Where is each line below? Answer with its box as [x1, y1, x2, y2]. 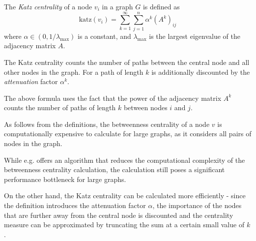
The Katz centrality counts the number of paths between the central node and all [4, 57, 250, 67]
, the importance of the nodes [152, 200, 242, 211]
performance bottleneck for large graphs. [4, 174, 126, 184]
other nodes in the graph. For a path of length [4, 66, 143, 77]
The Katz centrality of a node [4, 1, 92, 11]
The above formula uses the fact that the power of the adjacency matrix [4, 92, 222, 103]
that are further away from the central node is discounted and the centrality [4, 210, 233, 220]
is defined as [142, 1, 180, 11]
